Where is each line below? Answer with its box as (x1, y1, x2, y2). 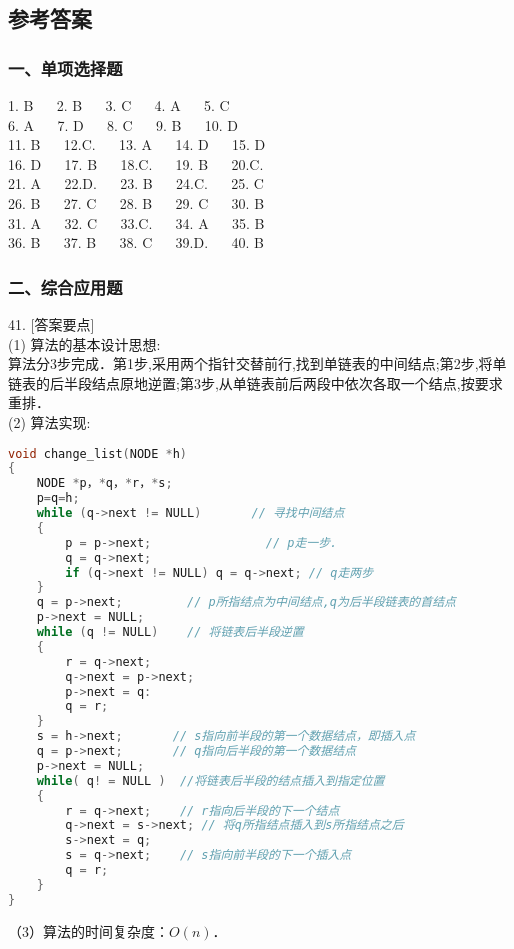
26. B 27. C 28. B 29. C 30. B (8, 192, 265, 213)
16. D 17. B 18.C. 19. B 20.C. (8, 153, 264, 174)
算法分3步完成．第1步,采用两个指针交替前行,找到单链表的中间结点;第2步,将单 (8, 353, 507, 374)
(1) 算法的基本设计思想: (8, 333, 161, 354)
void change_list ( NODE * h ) (8, 446, 188, 461)
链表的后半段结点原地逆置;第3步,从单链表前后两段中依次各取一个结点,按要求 (8, 372, 503, 393)
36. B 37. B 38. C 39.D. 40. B (8, 232, 264, 253)
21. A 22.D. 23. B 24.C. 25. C (8, 173, 264, 194)
